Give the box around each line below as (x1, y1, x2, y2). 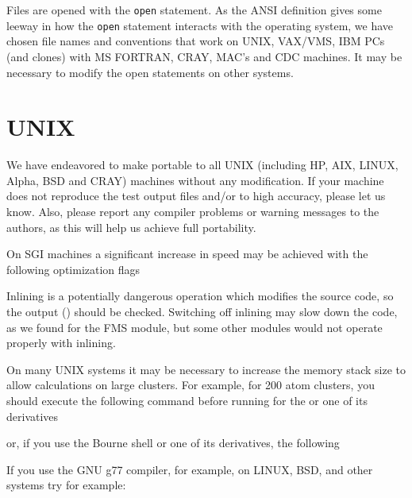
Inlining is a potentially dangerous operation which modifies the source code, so (6, 288, 394, 304)
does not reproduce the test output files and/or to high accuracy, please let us (6, 187, 386, 204)
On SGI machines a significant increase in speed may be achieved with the (6, 245, 368, 262)
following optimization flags (6, 261, 141, 277)
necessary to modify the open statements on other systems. (6, 64, 294, 80)
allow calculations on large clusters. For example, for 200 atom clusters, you (6, 376, 375, 393)
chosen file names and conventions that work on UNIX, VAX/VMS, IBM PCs (6, 33, 385, 49)
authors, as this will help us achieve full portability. (6, 218, 256, 235)
